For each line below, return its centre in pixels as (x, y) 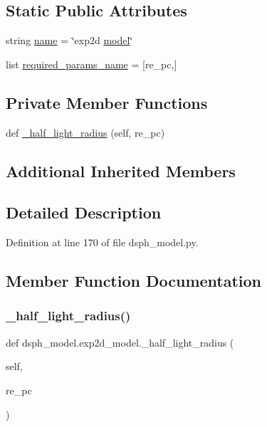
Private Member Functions (107, 102)
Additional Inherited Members (121, 170)
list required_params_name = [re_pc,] (91, 64)
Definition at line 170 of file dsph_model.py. (102, 242)
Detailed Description (84, 212)
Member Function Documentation (134, 281)
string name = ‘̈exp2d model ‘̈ (69, 40)
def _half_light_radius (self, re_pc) (85, 132)
